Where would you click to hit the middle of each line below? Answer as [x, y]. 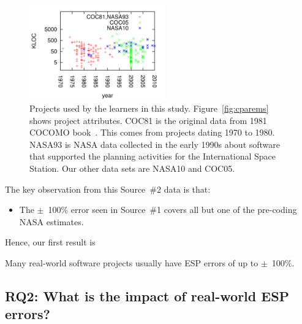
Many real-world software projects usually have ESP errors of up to [132, 262]
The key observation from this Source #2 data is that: [108, 189]
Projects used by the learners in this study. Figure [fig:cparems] [149, 108]
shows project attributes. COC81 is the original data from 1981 [148, 120]
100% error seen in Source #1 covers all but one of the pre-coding [172, 210]
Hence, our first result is [50, 242]
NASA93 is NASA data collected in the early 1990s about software [155, 144]
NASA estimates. [51, 221]
